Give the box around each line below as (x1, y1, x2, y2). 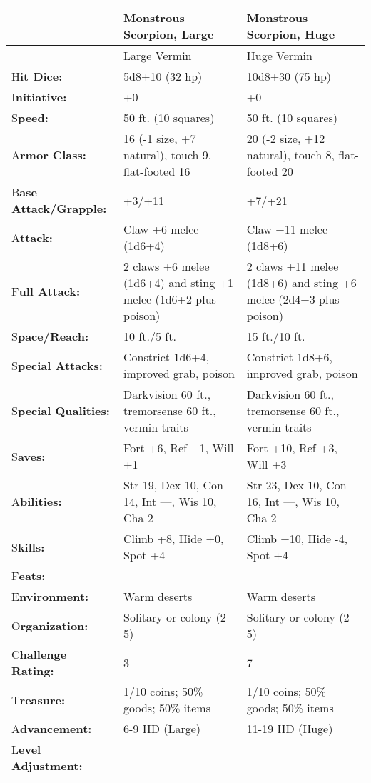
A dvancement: (11, 720, 92, 737)
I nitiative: (11, 89, 67, 105)
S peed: (11, 109, 49, 126)
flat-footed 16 (123, 163, 190, 179)
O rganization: (11, 617, 88, 634)
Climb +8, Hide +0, (123, 530, 224, 547)
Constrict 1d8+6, (246, 349, 332, 365)
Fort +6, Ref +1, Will (123, 439, 234, 456)
